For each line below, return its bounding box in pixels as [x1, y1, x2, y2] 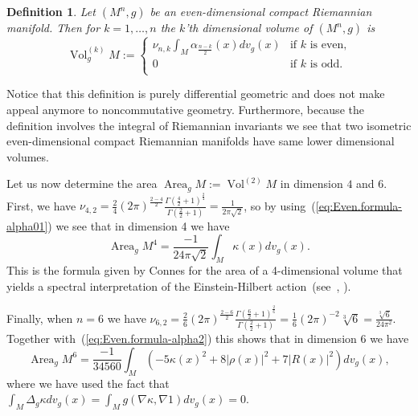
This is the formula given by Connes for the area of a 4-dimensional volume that [6, 262, 403, 279]
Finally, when [6, 309, 73, 326]
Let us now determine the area [6, 175, 158, 192]
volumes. [6, 148, 49, 165]
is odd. [309, 59, 343, 71]
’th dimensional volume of [185, 19, 313, 35]
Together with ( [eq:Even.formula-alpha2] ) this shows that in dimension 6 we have [6, 330, 409, 347]
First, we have [6, 197, 76, 214]
